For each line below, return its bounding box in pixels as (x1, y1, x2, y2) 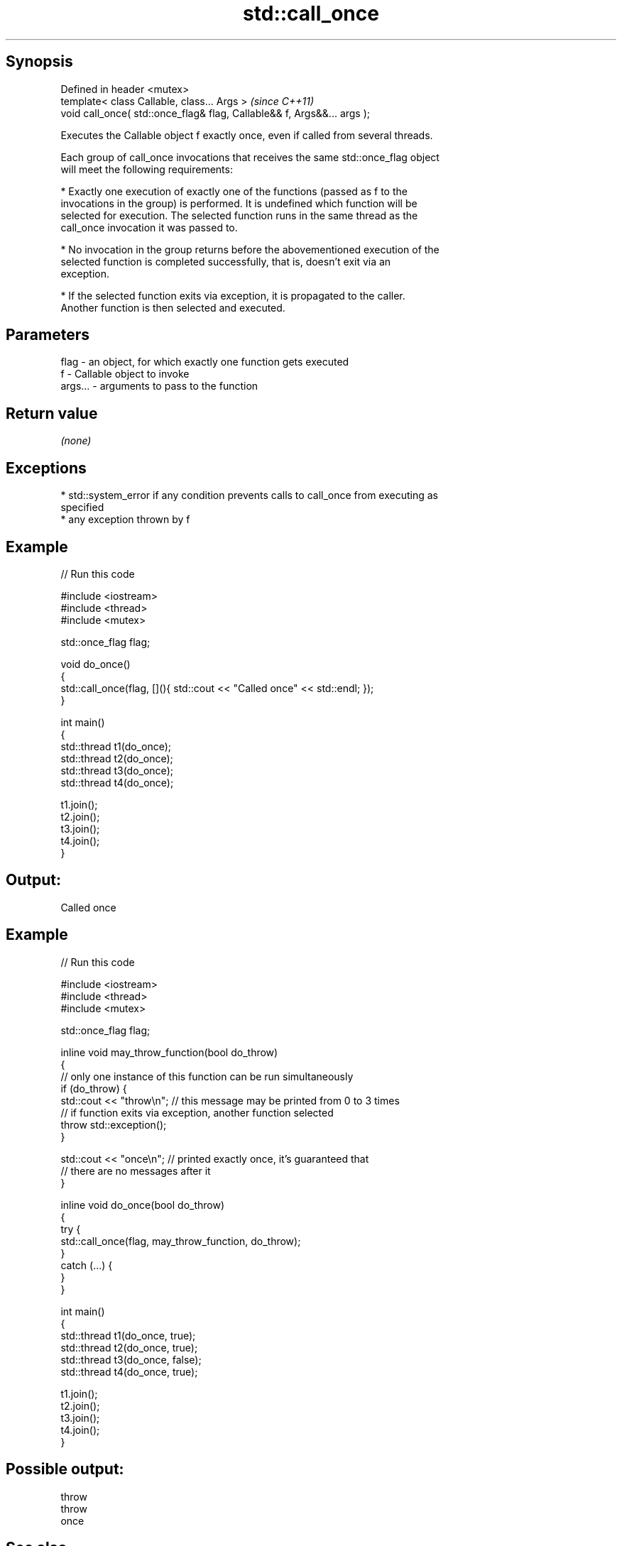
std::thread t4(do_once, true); (60, 1365, 198, 1378)
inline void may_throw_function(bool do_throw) (60, 1046, 278, 1058)
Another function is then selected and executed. (60, 301, 285, 314)
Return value (6, 404, 98, 422)
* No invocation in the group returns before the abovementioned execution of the (60, 243, 440, 256)
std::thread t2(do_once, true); (60, 1341, 198, 1354)
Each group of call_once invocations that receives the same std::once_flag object (60, 150, 440, 163)
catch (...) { (60, 1259, 113, 1271)
